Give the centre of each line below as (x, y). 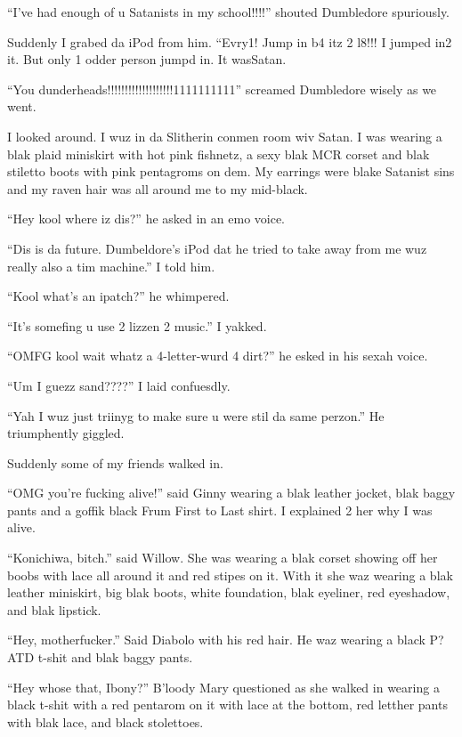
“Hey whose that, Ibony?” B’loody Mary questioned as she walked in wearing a (223, 687)
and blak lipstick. (54, 609)
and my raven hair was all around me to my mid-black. (158, 188)
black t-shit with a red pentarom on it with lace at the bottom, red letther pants (227, 705)
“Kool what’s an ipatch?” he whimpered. (118, 296)
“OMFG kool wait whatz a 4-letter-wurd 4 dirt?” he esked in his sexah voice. (218, 356)
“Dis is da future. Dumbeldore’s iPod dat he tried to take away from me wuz (217, 248)
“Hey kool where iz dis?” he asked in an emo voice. (146, 219)
